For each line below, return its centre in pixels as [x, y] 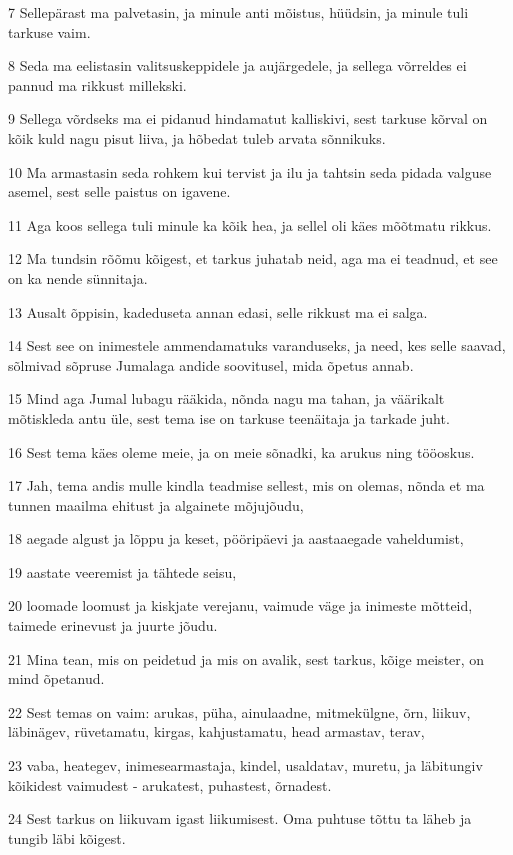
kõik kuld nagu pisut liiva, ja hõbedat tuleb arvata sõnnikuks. [197, 137]
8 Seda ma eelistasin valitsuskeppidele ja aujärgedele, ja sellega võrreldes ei [237, 65]
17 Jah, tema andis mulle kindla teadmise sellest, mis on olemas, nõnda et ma [246, 485]
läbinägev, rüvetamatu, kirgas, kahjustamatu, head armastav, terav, [216, 731]
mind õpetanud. [56, 678]
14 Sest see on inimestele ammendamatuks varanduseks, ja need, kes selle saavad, [257, 345]
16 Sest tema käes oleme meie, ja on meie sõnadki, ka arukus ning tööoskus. [241, 451]
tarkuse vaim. [49, 31]
